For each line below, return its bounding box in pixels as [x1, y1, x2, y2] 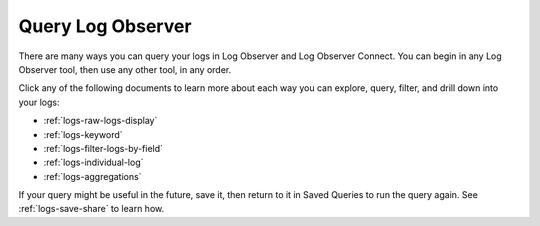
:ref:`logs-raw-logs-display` [43, 115, 158, 127]
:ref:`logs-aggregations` [43, 170, 142, 182]
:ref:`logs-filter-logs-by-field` [43, 142, 164, 154]
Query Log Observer [18, 15, 192, 37]
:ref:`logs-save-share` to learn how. [18, 203, 165, 215]
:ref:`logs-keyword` [43, 128, 124, 140]
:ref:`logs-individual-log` [43, 156, 144, 169]
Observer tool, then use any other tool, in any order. [18, 63, 232, 75]
